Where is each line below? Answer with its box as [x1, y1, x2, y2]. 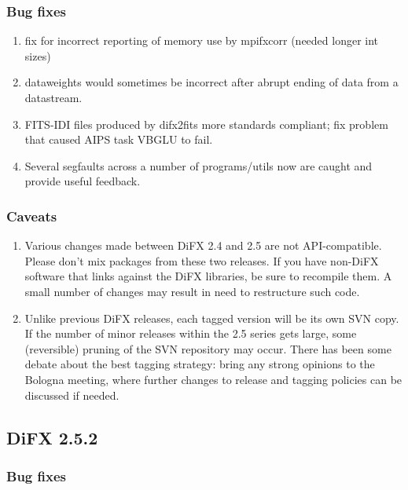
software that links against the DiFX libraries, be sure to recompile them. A [24, 268, 392, 284]
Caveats [6, 206, 57, 225]
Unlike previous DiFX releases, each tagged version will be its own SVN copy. [24, 309, 399, 326]
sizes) [24, 47, 51, 64]
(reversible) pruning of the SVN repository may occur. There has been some [24, 340, 391, 357]
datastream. [24, 90, 83, 105]
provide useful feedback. [24, 173, 141, 189]
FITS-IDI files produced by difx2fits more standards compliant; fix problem [24, 115, 388, 132]
